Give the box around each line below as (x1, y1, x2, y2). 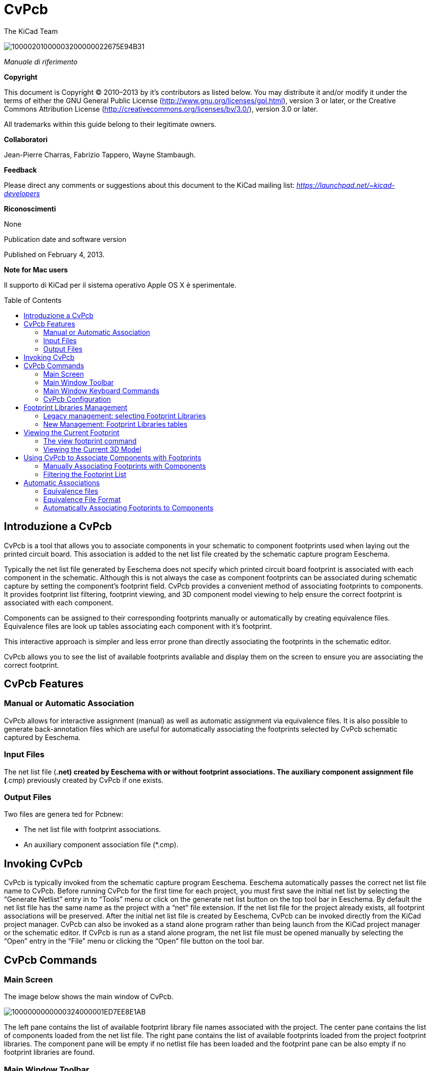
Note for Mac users (4, 265, 68, 274)
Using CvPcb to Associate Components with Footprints (24, 453, 201, 462)
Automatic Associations (24, 478, 100, 487)
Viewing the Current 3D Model (43, 445, 142, 453)
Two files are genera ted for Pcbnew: (4, 810, 123, 819)
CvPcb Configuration (43, 394, 111, 403)
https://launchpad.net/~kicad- (296, 180, 395, 189)
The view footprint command (43, 436, 137, 445)
